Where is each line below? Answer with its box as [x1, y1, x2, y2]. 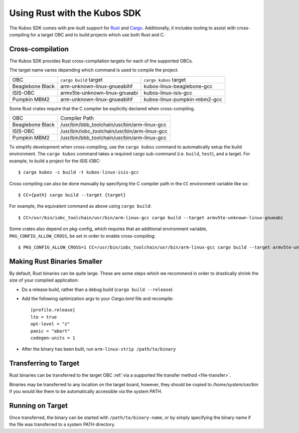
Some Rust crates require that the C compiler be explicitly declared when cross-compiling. [9, 105, 195, 112]
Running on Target [9, 401, 68, 410]
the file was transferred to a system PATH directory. [9, 422, 116, 428]
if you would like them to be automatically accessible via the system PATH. [9, 389, 162, 395]
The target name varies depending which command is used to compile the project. [9, 67, 179, 73]
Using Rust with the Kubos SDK [9, 7, 142, 18]
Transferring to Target [9, 359, 80, 368]
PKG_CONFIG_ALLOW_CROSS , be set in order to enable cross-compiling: [9, 233, 156, 239]
